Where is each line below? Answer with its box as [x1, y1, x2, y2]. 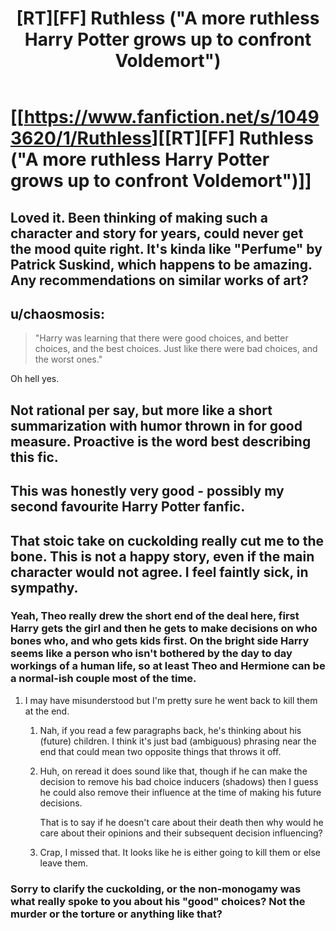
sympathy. [10, 579, 79, 596]
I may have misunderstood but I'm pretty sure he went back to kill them [24, 694, 318, 706]
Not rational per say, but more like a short [10, 402, 273, 419]
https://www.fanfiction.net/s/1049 [23, 106, 320, 129]
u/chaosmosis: [10, 305, 106, 322]
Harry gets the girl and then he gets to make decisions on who [10, 622, 318, 636]
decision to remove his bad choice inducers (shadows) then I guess [39, 775, 319, 787]
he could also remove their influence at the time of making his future [39, 786, 322, 798]
